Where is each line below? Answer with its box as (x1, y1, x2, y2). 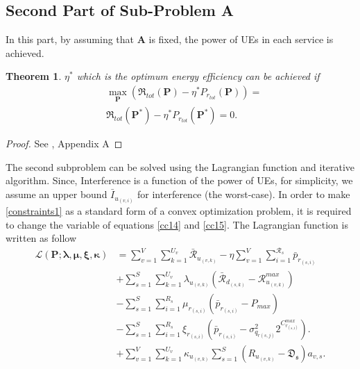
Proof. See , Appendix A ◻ (6, 136, 123, 151)
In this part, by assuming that (6, 32, 135, 47)
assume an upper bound (6, 187, 108, 202)
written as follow (6, 231, 77, 245)
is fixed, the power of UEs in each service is (148, 32, 334, 47)
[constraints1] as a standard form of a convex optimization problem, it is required (6, 204, 352, 218)
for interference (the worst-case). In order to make (137, 187, 350, 202)
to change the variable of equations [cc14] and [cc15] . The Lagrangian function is (6, 217, 348, 231)
